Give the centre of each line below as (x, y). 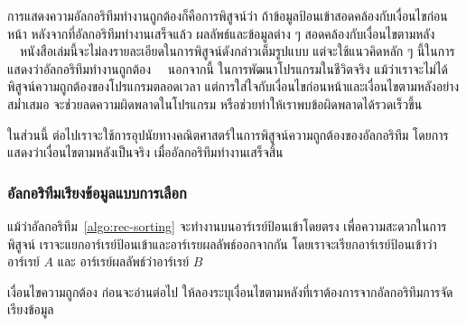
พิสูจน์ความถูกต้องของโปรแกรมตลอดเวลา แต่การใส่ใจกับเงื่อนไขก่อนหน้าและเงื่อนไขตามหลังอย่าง (233, 86)
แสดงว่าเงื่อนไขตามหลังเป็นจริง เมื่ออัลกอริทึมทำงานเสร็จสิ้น (145, 152)
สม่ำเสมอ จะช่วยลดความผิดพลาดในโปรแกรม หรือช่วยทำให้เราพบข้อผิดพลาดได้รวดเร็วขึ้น (215, 103)
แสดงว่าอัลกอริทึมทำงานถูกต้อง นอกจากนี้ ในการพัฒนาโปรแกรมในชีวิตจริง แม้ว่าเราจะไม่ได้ (228, 68)
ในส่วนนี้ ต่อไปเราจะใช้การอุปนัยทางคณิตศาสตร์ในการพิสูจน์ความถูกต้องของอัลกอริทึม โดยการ (228, 134)
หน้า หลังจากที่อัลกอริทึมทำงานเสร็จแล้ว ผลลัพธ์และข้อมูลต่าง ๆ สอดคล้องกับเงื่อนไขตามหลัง (221, 33)
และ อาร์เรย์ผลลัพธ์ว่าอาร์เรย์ (123, 261)
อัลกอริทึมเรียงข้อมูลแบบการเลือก (97, 192)
